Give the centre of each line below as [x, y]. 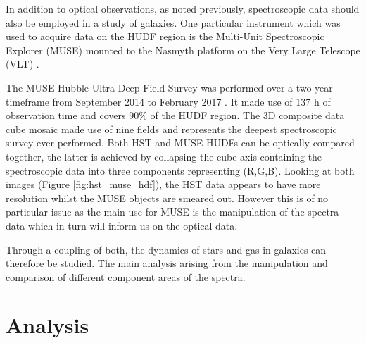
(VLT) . [23, 64]
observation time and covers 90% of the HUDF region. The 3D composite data [175, 115]
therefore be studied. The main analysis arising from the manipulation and [167, 263]
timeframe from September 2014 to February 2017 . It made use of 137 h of [168, 101]
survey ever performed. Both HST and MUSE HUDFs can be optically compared [180, 143]
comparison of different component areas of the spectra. [126, 276]
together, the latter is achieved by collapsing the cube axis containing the [164, 156]
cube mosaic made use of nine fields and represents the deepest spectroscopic [171, 129]
